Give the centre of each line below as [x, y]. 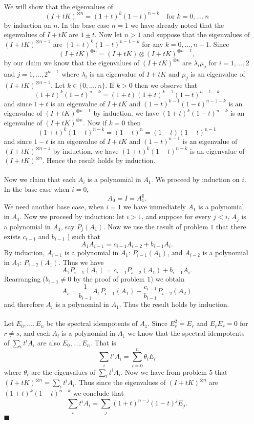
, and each [35, 333]
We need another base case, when [54, 207]
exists [12, 236]
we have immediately [155, 207]
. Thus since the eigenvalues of [120, 382]
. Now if [95, 122]
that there [231, 226]
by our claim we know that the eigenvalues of [72, 62]
